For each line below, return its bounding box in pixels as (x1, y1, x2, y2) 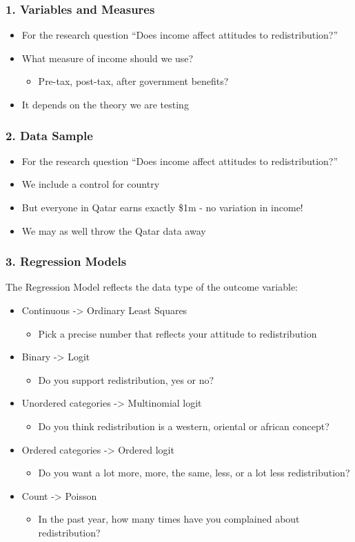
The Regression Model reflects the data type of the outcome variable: (6, 280, 298, 294)
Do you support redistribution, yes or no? (38, 372, 214, 387)
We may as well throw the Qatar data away (21, 223, 206, 238)
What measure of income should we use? (21, 50, 194, 65)
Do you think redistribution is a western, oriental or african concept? (38, 418, 329, 433)
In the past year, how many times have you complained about (38, 512, 300, 526)
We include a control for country (21, 177, 160, 191)
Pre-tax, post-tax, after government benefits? (38, 74, 229, 88)
